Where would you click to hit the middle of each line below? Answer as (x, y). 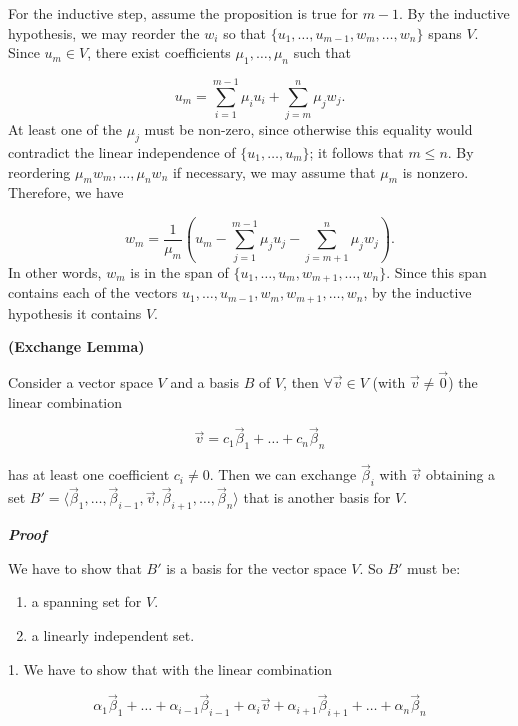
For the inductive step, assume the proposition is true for (183, 13)
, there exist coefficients (159, 52)
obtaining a (460, 474)
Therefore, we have (66, 192)
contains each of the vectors (93, 292)
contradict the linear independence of (122, 151)
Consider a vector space (80, 381)
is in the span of (179, 271)
